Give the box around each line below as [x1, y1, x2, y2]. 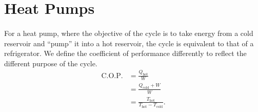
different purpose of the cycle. [4, 58, 97, 68]
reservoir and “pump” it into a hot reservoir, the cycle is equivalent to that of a [4, 38, 254, 48]
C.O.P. [101, 72, 123, 80]
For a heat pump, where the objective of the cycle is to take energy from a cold [4, 27, 253, 38]
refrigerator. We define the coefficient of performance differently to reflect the [4, 48, 247, 59]
